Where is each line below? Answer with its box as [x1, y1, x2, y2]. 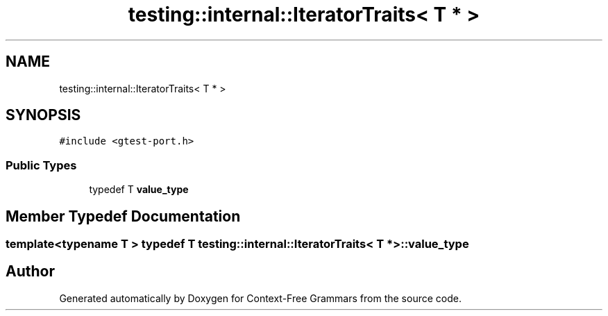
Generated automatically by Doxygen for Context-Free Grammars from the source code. [59, 292, 462, 304]
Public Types [6, 158, 77, 172]
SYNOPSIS [6, 106, 81, 124]
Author [6, 263, 55, 281]
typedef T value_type [89, 183, 189, 196]
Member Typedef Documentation [6, 207, 241, 225]
